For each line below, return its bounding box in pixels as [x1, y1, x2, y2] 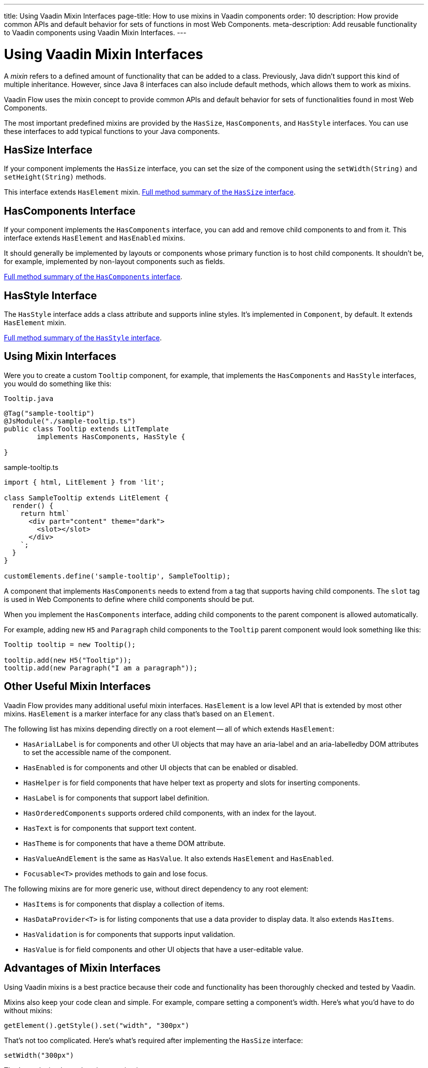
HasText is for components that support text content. [23, 823, 196, 832]
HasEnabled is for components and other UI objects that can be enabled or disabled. [23, 763, 298, 772]
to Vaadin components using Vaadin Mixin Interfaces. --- [4, 28, 187, 37]
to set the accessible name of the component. [23, 748, 171, 756]
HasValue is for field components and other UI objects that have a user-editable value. [23, 945, 303, 954]
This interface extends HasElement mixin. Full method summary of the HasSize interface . [4, 188, 296, 197]
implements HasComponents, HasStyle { [37, 432, 185, 441]
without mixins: [4, 1006, 53, 1015]
